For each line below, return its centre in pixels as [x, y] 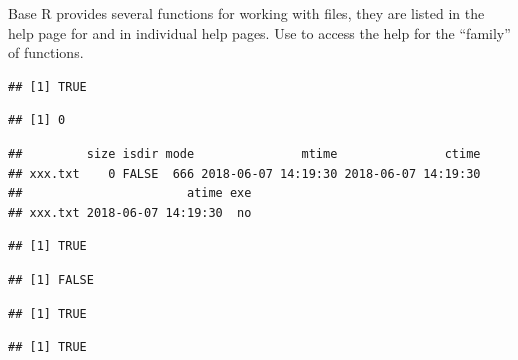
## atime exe [130, 193]
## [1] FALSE [51, 279]
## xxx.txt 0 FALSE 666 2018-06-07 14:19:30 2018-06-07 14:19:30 [244, 173]
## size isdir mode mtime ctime [244, 153]
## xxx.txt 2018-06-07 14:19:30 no [130, 212]
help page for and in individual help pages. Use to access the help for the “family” [259, 32]
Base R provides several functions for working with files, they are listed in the [246, 13]
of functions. [46, 52]
